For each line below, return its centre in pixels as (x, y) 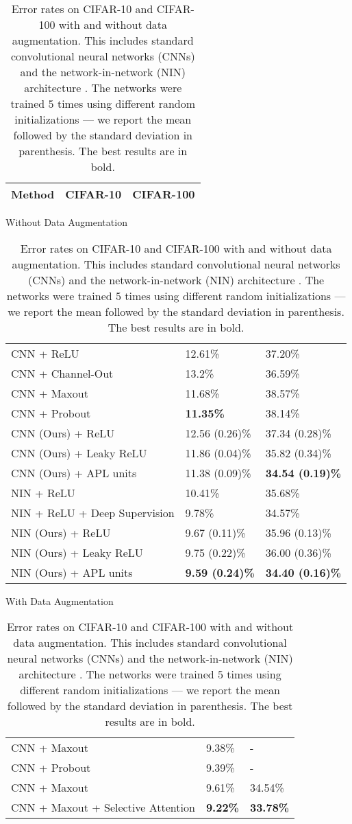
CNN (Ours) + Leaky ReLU (79, 453)
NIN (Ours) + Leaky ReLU (77, 552)
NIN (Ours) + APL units (72, 572)
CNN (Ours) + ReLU (63, 433)
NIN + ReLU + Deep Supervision (93, 512)
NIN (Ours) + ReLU (61, 532)
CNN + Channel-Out (62, 373)
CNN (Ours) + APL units (74, 472)
